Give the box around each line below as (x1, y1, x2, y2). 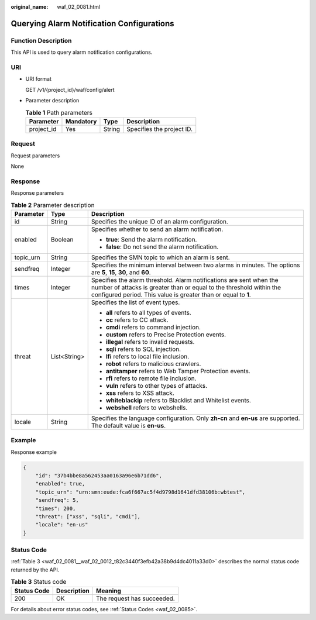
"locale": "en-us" (35, 521, 88, 528)
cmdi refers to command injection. (105, 323, 201, 331)
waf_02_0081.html (57, 4, 101, 10)
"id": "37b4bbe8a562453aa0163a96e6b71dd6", (35, 473, 162, 479)
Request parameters (11, 152, 60, 159)
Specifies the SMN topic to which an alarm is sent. (91, 253, 231, 261)
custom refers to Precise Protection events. (105, 330, 226, 339)
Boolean (50, 235, 74, 243)
